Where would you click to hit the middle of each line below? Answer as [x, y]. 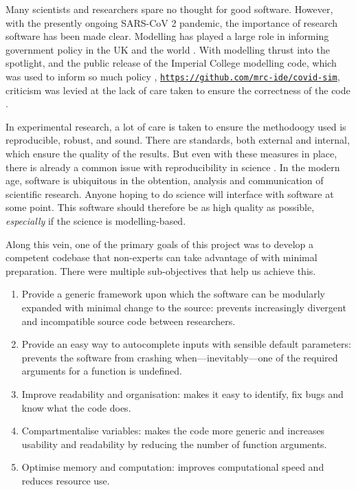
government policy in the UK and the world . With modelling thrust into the [168, 49]
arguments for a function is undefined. [102, 371]
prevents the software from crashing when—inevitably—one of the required [180, 357]
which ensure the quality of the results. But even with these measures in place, [171, 153]
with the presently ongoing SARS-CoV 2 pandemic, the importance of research [172, 22]
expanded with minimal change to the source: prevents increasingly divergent [184, 307]
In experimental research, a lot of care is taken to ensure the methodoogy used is [176, 126]
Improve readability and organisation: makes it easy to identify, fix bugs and [182, 393]
